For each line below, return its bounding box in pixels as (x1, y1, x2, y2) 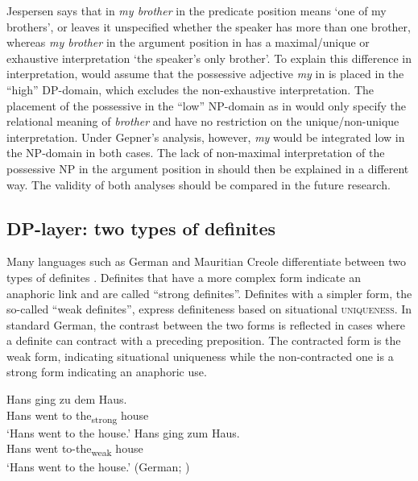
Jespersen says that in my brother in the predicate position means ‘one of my (6, 2, 387, 19)
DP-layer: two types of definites (6, 215, 275, 240)
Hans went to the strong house (6, 406, 149, 425)
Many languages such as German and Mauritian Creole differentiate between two (6, 253, 406, 270)
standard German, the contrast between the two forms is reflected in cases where (6, 316, 405, 333)
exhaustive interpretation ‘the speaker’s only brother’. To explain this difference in (6, 49, 412, 66)
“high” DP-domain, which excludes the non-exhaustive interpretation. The (6, 81, 375, 97)
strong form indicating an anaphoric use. (6, 363, 207, 380)
